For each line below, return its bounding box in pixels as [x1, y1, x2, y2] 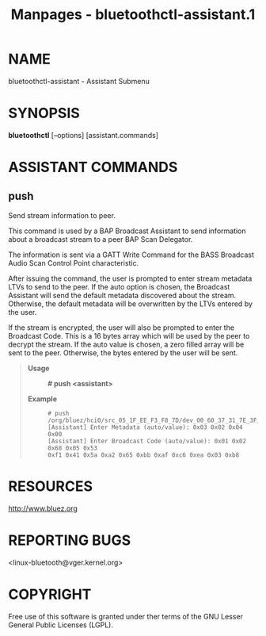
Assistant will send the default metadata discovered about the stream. [8, 290, 237, 300]
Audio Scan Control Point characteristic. [8, 258, 139, 267]
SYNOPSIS [8, 105, 81, 122]
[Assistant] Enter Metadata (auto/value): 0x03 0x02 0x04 [47, 423, 243, 431]
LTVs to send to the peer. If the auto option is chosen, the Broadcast [8, 282, 230, 291]
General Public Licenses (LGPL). [8, 620, 113, 630]
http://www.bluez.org [8, 504, 78, 513]
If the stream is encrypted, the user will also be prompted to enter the [8, 323, 235, 332]
